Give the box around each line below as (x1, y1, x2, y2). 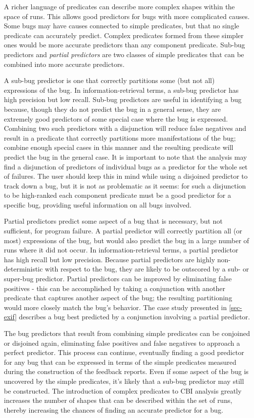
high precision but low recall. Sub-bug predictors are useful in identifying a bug (4, 94, 242, 104)
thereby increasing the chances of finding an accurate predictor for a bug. (4, 404, 223, 415)
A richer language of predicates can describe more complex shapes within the (4, 1, 235, 11)
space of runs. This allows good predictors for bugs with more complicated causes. (4, 11, 250, 21)
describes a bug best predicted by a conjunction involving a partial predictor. (19, 312, 250, 322)
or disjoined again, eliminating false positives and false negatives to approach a (4, 337, 240, 348)
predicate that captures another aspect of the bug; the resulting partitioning (4, 293, 233, 303)
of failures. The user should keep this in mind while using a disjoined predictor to (4, 171, 248, 181)
